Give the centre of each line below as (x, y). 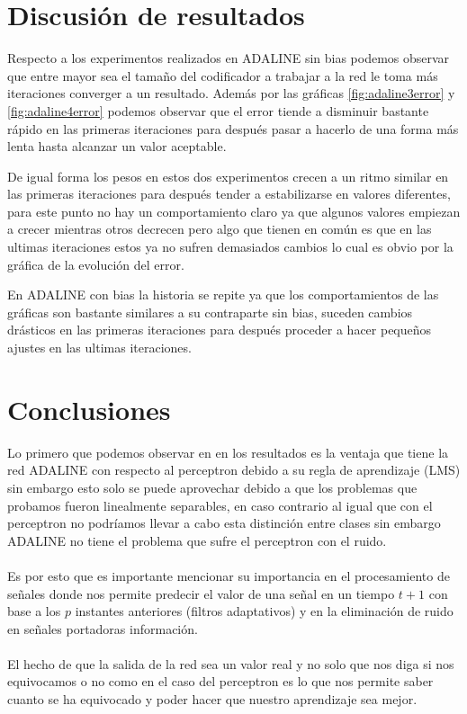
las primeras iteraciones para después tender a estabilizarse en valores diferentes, (229, 194)
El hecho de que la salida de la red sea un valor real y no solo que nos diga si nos (231, 663)
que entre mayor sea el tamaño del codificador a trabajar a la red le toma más (223, 75)
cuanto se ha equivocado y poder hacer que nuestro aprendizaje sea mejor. (212, 699)
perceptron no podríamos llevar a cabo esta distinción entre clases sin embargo (224, 523)
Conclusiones (89, 409)
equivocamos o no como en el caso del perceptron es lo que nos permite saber (220, 681)
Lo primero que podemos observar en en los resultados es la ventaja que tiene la (228, 452)
